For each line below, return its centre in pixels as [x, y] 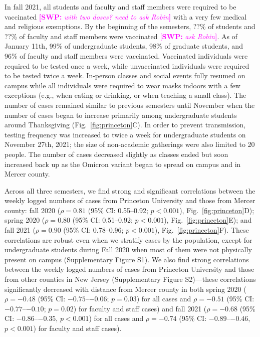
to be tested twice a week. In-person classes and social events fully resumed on [125, 75]
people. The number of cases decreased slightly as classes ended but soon [116, 154]
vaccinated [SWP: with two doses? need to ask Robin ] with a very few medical [126, 16]
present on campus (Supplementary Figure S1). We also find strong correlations [127, 259]
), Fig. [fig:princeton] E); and [208, 220]
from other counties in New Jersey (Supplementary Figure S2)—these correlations [130, 279]
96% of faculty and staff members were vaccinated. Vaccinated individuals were [126, 55]
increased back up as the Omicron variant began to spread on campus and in [123, 164]
